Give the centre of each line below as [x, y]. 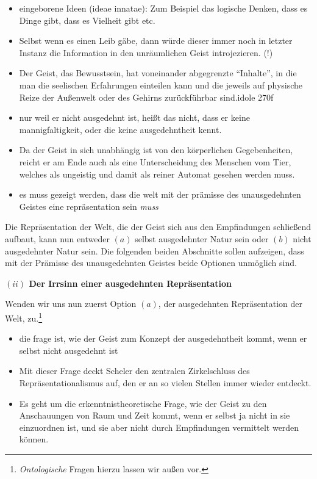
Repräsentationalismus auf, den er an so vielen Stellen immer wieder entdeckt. [165, 382]
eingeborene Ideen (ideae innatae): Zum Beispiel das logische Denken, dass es [163, 8]
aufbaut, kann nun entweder [57, 238]
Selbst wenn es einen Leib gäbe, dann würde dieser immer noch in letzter [156, 41]
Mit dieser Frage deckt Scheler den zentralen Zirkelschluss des [134, 371]
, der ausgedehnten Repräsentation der [230, 304]
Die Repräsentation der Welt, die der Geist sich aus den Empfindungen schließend [158, 227]
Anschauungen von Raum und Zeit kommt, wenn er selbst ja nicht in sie [155, 415]
